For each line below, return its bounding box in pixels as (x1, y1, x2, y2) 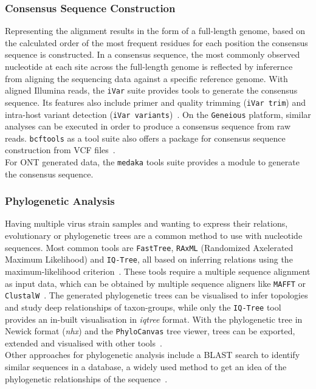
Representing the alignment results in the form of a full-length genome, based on (5, 24, 306, 37)
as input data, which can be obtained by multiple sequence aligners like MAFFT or (5, 277, 306, 289)
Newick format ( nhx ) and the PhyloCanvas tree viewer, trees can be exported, (5, 325, 295, 337)
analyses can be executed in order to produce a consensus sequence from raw (5, 120, 290, 133)
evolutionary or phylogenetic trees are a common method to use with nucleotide (5, 229, 303, 242)
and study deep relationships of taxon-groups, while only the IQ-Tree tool (5, 300, 281, 313)
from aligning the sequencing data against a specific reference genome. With (5, 72, 288, 84)
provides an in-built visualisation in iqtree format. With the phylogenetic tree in (5, 312, 303, 325)
